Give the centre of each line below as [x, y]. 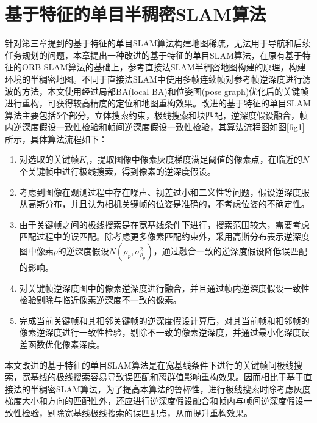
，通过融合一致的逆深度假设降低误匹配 [230, 251]
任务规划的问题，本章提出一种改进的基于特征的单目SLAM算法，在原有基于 [154, 55]
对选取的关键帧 [49, 159]
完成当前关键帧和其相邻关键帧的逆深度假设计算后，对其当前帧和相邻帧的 [164, 320]
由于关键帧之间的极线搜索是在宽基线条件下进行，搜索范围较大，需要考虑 [164, 224]
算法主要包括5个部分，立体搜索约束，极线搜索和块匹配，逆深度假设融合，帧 [156, 115]
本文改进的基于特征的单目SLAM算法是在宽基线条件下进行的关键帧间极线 [149, 365]
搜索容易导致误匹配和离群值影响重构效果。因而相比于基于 [188, 377]
